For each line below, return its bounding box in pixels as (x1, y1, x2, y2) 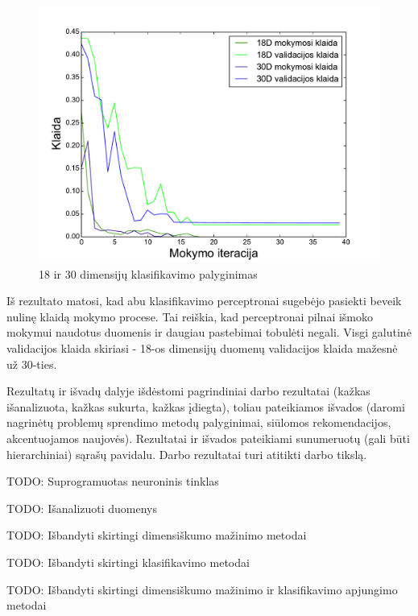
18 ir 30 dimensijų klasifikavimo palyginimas (39, 265, 258, 282)
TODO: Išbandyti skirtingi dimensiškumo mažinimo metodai (6, 527, 307, 544)
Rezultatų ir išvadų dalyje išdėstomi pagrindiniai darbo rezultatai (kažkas (6, 382, 370, 399)
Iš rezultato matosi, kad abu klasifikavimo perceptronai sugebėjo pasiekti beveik (6, 292, 402, 309)
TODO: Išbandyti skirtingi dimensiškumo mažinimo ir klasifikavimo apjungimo (6, 581, 398, 597)
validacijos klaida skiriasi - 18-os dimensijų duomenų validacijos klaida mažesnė (6, 339, 398, 356)
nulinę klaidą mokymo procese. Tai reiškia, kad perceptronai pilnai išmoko (6, 308, 374, 325)
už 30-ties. (6, 355, 57, 372)
